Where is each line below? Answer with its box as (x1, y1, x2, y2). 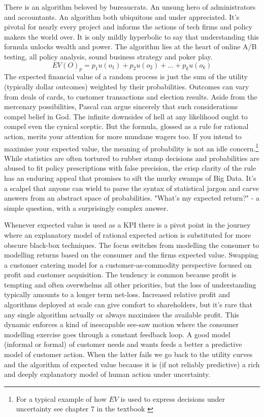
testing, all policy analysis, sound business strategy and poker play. (4, 51, 213, 61)
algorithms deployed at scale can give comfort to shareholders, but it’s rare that (4, 299, 253, 310)
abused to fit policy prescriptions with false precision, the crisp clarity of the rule (4, 163, 256, 173)
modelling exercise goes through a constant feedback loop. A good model (4, 329, 230, 339)
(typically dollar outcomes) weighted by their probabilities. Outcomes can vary (4, 81, 249, 91)
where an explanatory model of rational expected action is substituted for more (4, 229, 251, 240)
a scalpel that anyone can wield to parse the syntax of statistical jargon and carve (4, 182, 259, 193)
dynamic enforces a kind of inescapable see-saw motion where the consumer (4, 319, 239, 330)
